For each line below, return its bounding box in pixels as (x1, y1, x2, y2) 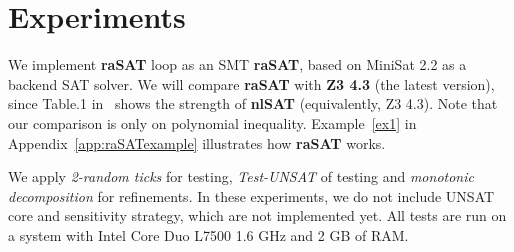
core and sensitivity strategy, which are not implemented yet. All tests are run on (8, 205, 507, 226)
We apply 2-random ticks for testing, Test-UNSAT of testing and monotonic (8, 166, 474, 187)
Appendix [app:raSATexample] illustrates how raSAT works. (8, 132, 386, 153)
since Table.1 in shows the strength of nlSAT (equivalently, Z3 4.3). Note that (8, 93, 498, 114)
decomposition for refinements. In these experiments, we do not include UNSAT (8, 185, 495, 206)
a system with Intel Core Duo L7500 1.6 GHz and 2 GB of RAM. (8, 224, 409, 245)
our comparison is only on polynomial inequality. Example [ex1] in (8, 112, 417, 133)
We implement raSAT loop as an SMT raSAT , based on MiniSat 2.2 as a (8, 54, 467, 75)
